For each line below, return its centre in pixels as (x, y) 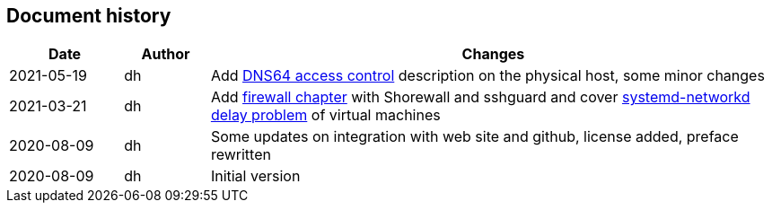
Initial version (255, 176)
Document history (89, 16)
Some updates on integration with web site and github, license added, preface (474, 137)
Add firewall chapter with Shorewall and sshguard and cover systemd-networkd (480, 97)
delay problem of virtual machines (325, 115)
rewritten (241, 155)
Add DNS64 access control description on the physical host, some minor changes (487, 76)
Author (166, 54)
